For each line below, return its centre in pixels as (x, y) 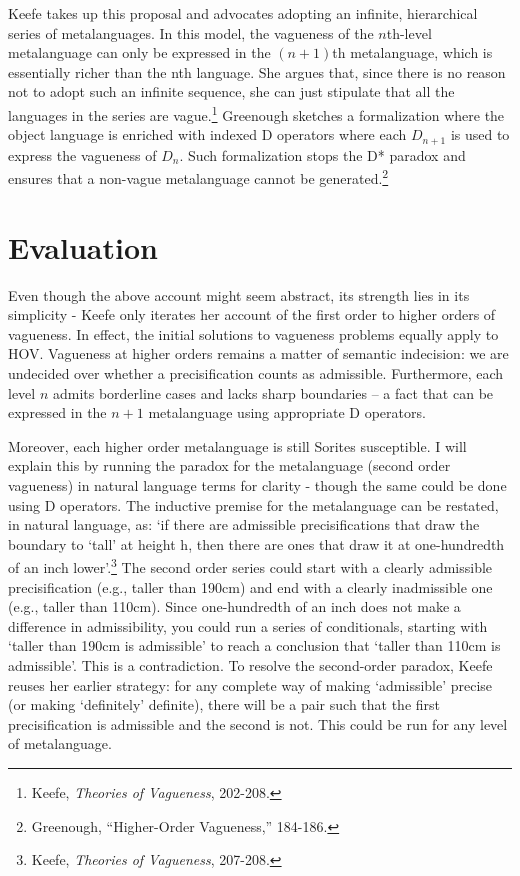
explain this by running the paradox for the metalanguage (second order (229, 465)
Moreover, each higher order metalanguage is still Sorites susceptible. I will (237, 445)
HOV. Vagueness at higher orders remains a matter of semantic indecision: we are (258, 353)
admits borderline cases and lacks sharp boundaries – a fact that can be (273, 392)
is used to (480, 134)
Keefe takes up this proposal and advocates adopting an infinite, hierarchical (243, 13)
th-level (409, 32)
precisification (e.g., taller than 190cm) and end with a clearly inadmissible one (250, 586)
